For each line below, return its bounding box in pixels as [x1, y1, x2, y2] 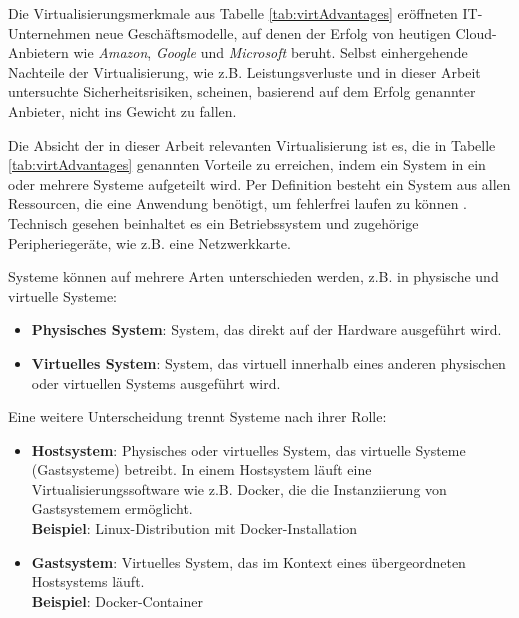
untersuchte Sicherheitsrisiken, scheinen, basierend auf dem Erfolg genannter [8, 81, 476, 102]
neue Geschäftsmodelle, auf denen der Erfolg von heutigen [95, 22, 451, 43]
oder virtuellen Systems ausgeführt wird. [31, 372, 281, 393]
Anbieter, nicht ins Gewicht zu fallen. [8, 100, 237, 121]
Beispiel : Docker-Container [31, 590, 203, 611]
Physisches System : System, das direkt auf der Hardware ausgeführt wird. [31, 319, 502, 340]
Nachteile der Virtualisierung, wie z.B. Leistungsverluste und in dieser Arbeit [8, 61, 481, 82]
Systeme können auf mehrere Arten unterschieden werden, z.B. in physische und [8, 266, 499, 287]
